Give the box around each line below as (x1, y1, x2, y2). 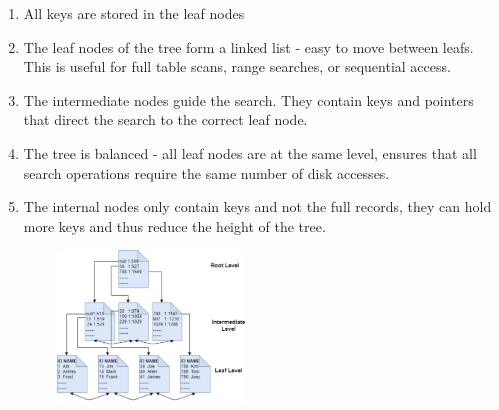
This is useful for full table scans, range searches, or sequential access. (23, 56, 451, 77)
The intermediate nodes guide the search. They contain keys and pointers (23, 89, 474, 110)
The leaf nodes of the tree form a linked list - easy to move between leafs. (23, 36, 474, 57)
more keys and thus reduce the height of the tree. (23, 215, 326, 236)
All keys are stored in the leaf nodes (23, 3, 245, 23)
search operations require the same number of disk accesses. (23, 162, 390, 183)
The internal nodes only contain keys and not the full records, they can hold (23, 196, 492, 217)
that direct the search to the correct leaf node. (23, 109, 308, 130)
